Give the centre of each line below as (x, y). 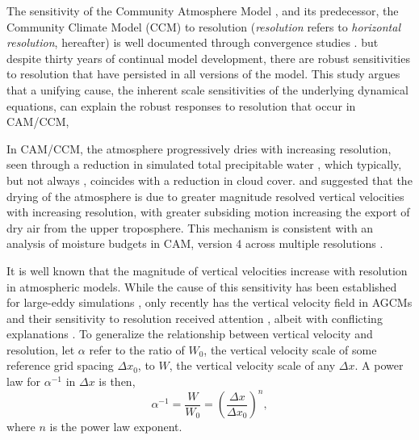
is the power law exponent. (116, 427)
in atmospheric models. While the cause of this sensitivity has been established (202, 286)
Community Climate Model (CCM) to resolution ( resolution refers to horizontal (204, 26)
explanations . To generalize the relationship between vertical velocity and (190, 334)
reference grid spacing (60, 365)
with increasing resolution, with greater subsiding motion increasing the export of (208, 212)
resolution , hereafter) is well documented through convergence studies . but (193, 42)
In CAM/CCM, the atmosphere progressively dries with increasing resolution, (199, 148)
